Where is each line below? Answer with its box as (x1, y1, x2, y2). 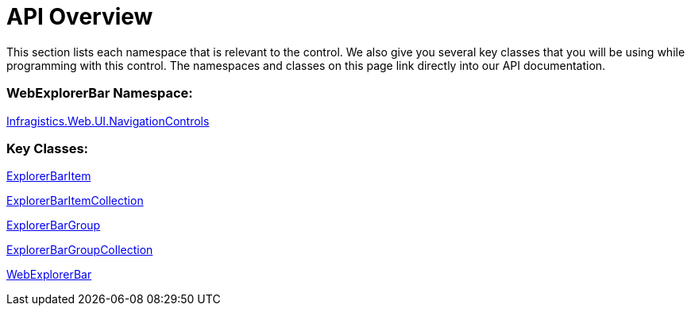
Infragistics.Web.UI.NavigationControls (6, 114, 210, 128)
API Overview (6, 3, 153, 30)
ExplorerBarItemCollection (6, 194, 144, 208)
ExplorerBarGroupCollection (6, 243, 153, 257)
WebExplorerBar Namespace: (6, 85, 193, 102)
